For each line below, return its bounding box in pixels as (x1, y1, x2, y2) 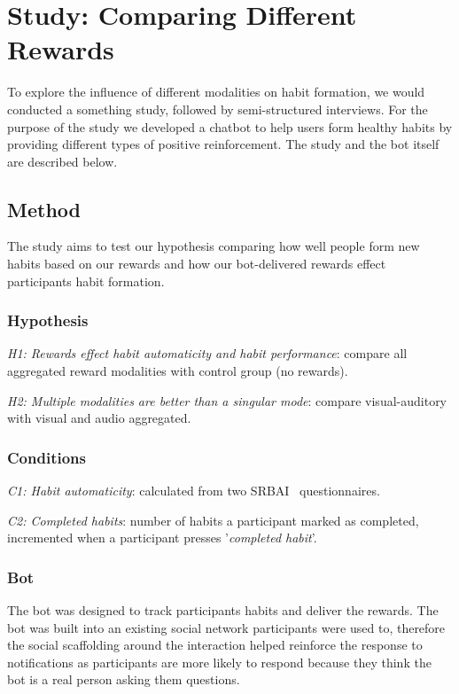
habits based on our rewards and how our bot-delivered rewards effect (7, 254, 386, 273)
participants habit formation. (7, 271, 165, 290)
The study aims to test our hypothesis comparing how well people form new (7, 237, 420, 255)
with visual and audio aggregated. (7, 409, 191, 427)
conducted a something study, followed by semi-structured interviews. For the (7, 99, 428, 118)
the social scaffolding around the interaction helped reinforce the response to (7, 636, 423, 654)
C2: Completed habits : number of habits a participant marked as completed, (7, 511, 419, 529)
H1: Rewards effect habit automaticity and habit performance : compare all (7, 344, 408, 363)
